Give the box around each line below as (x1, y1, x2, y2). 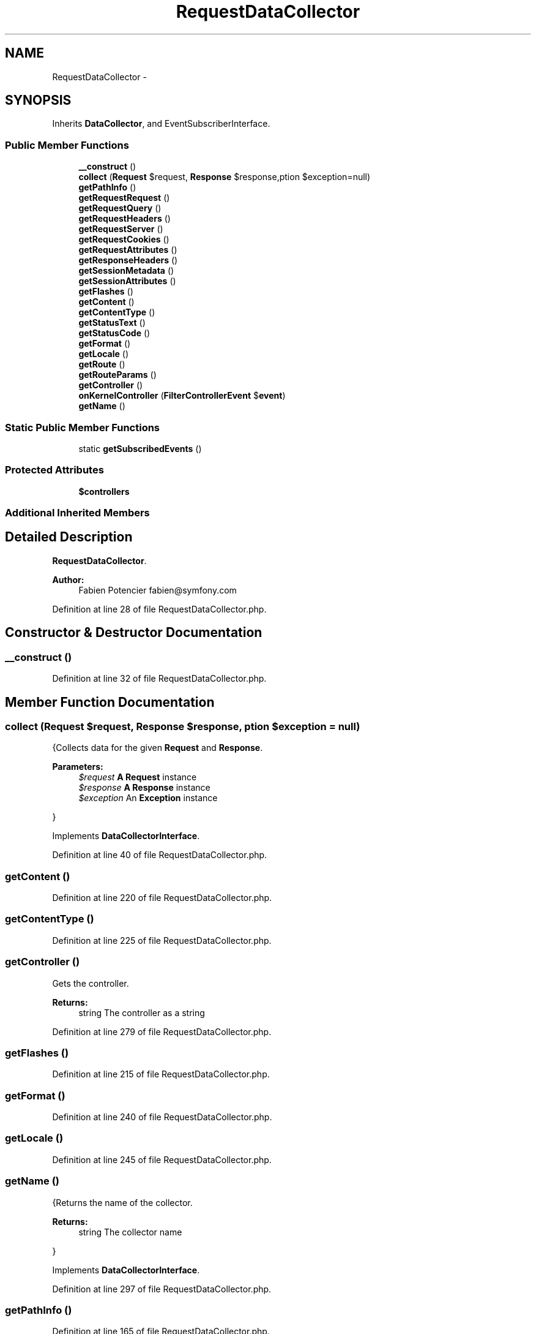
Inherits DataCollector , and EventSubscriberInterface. (52, 118, 270, 129)
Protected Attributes (5, 464, 104, 477)
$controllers (78, 486, 130, 497)
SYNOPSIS (5, 92, 72, 108)
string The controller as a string (78, 1007, 205, 1018)
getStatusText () (78, 317, 146, 328)
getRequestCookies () (78, 234, 169, 245)
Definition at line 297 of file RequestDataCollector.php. (52, 1283, 272, 1294)
